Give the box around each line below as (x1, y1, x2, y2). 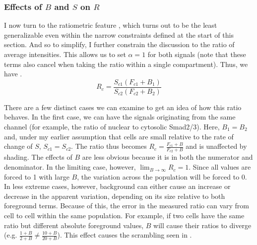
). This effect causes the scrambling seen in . (57, 230, 192, 240)
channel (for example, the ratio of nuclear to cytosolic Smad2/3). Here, (4, 122, 220, 132)
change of (4, 141, 33, 151)
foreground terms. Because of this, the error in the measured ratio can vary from (4, 200, 249, 211)
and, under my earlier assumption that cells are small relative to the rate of (4, 131, 234, 141)
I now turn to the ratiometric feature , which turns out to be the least (4, 20, 217, 30)
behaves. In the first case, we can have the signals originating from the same (4, 112, 236, 122)
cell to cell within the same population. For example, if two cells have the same (4, 210, 245, 221)
